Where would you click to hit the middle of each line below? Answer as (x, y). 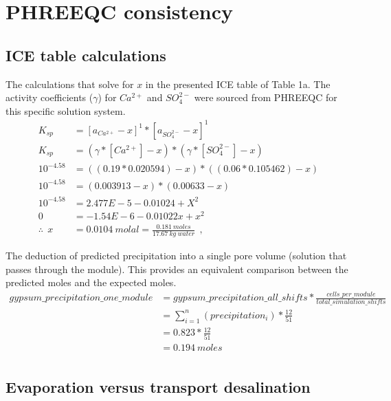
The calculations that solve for (70, 84)
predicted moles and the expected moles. (91, 282)
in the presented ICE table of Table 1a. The (238, 84)
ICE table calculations (86, 55)
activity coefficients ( (49, 97)
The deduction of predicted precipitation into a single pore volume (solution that (176, 255)
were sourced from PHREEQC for (266, 97)
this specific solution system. (66, 110)
